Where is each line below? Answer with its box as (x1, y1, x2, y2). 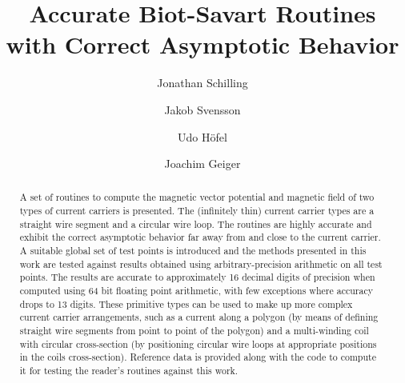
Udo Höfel (178, 128, 227, 145)
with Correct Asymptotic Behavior (6, 28, 399, 61)
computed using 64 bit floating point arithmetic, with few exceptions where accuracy (19, 284, 373, 297)
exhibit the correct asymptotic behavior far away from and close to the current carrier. (19, 230, 381, 244)
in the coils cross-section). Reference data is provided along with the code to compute (19, 350, 376, 364)
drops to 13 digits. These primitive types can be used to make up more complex (19, 297, 353, 310)
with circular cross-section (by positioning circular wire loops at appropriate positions (19, 337, 377, 350)
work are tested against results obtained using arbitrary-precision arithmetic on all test (19, 257, 383, 270)
